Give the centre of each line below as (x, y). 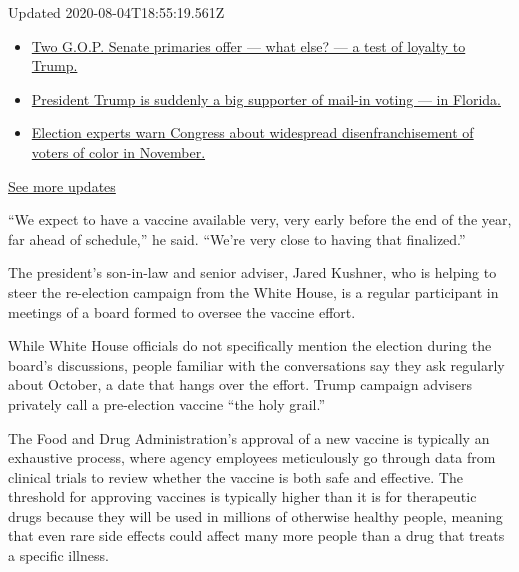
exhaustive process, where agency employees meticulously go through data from (252, 457)
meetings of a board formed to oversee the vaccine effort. (182, 311)
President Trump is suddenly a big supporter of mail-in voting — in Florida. (266, 98)
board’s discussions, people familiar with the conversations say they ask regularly (256, 364)
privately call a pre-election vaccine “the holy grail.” (167, 403)
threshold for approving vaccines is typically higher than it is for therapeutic (242, 496)
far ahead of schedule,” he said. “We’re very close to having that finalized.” (237, 238)
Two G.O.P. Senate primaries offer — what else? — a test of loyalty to (248, 45)
